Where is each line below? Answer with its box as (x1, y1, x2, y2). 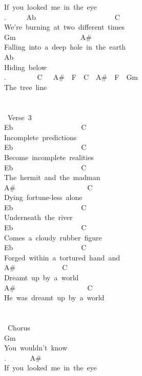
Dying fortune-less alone (4, 192, 83, 203)
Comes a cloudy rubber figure (4, 232, 102, 242)
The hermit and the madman (4, 172, 100, 183)
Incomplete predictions (4, 131, 77, 142)
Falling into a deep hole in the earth (4, 41, 126, 52)
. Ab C (4, 11, 120, 22)
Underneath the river (4, 212, 73, 223)
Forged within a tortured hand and (4, 252, 120, 262)
